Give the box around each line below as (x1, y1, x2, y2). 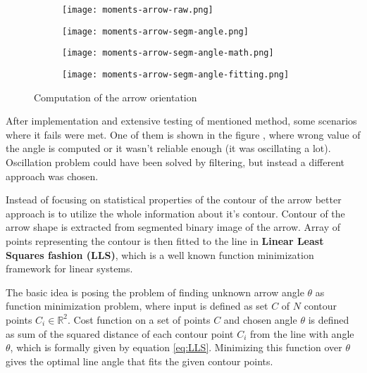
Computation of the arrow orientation (34, 89, 197, 104)
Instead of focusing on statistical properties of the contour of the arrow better (6, 192, 342, 207)
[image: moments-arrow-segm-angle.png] (62, 26, 249, 37)
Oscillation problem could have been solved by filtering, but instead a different (6, 155, 345, 169)
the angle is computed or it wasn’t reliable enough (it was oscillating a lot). (6, 141, 331, 156)
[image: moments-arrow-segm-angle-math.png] (62, 48, 274, 58)
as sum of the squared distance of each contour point (6, 326, 234, 341)
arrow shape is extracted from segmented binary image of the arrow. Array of (6, 220, 341, 234)
